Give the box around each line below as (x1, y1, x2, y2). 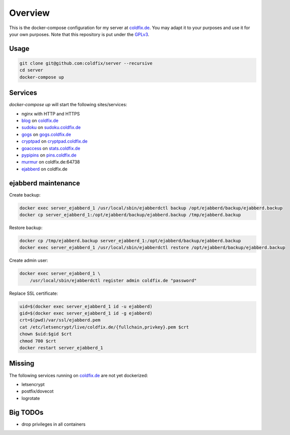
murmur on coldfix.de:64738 (21, 159, 80, 165)
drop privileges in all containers (21, 421, 86, 427)
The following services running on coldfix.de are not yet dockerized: (9, 372, 148, 378)
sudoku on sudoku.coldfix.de (21, 124, 81, 130)
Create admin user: (9, 257, 48, 264)
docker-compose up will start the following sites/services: (9, 102, 127, 108)
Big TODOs (9, 408, 44, 417)
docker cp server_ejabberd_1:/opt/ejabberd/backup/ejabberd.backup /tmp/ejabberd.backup (19, 212, 242, 218)
